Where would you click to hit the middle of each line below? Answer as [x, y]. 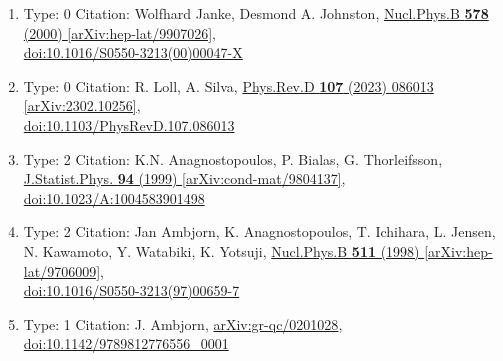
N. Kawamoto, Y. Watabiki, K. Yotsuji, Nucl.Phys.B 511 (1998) [221, 250]
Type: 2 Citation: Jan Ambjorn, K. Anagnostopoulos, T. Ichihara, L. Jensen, [259, 231]
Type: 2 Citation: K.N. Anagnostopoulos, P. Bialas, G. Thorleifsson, [233, 158]
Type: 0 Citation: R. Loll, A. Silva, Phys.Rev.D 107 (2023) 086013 [228, 85]
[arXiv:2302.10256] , [82, 105]
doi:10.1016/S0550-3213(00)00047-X [133, 52]
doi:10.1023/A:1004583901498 [114, 197]
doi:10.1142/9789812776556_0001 [126, 343]
